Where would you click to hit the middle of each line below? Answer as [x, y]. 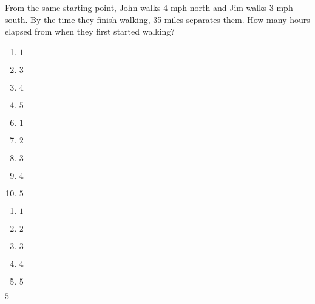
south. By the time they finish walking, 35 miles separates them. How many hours [157, 19]
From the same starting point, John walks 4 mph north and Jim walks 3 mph [149, 7]
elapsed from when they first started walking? [90, 31]
